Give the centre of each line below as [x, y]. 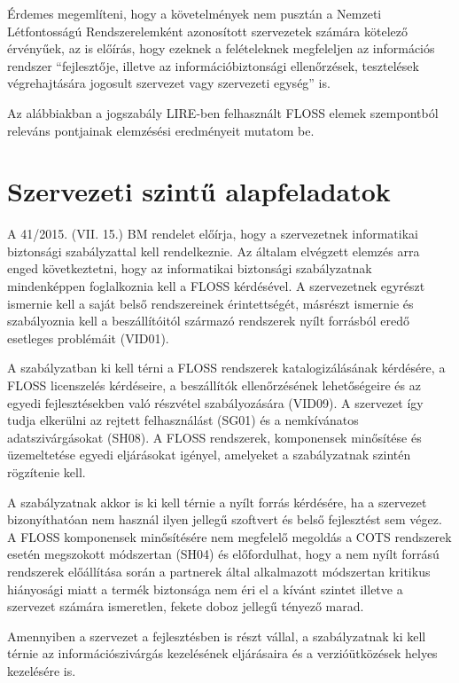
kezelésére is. [42, 670]
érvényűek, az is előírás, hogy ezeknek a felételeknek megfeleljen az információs [221, 48]
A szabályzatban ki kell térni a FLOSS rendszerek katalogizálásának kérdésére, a [226, 368]
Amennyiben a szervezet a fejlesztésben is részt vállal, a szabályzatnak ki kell [217, 636]
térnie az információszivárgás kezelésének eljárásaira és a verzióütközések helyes [222, 653]
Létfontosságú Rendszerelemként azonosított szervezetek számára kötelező [207, 31]
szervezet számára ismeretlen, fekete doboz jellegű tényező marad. [186, 606]
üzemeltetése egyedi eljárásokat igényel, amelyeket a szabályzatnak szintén [209, 455]
